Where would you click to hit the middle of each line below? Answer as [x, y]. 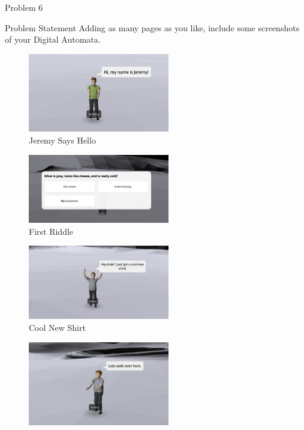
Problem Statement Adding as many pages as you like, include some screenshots [152, 27]
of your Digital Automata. [53, 39]
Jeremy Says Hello [62, 140]
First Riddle [51, 231]
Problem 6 [24, 7]
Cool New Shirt [57, 327]
